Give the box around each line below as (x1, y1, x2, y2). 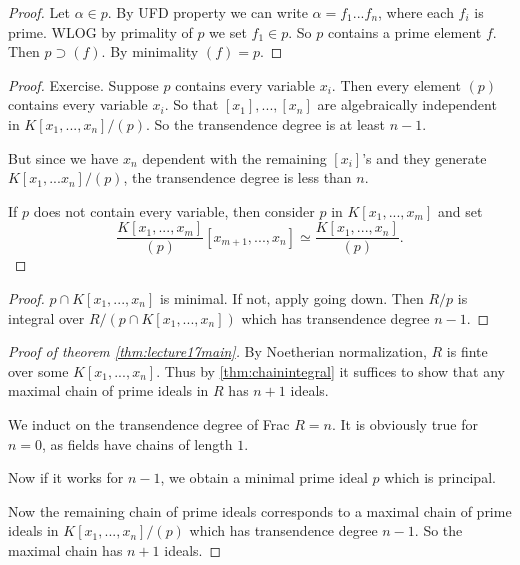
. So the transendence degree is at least (145, 113, 386, 134)
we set (209, 21, 247, 42)
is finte (446, 341, 488, 362)
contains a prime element (327, 21, 482, 42)
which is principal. (384, 467, 496, 488)
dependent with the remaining (142, 147, 327, 168)
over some (8, 360, 69, 381)
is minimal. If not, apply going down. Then (159, 288, 424, 308)
